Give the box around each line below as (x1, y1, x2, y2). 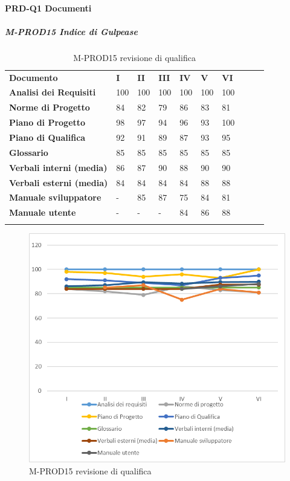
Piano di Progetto (9, 116, 86, 129)
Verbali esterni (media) (9, 176, 108, 189)
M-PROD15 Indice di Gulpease (5, 25, 138, 37)
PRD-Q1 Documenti (5, 1, 92, 14)
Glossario (9, 146, 48, 158)
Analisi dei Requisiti (9, 86, 96, 98)
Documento (9, 71, 58, 83)
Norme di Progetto (9, 101, 90, 114)
